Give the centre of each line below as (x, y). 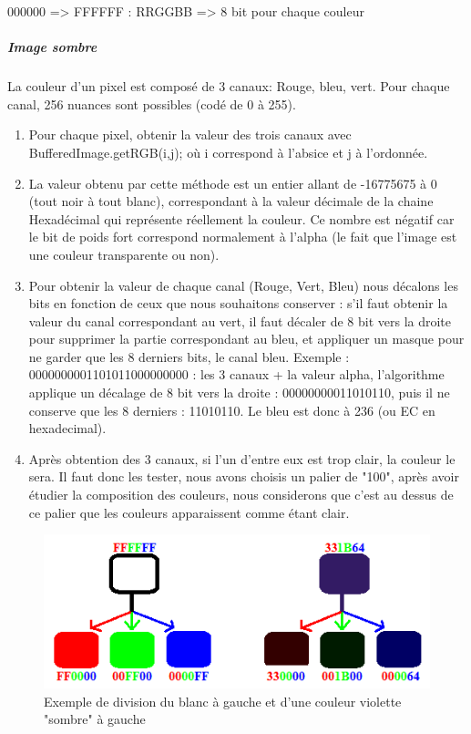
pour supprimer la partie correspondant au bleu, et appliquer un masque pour (246, 339)
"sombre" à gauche (95, 719)
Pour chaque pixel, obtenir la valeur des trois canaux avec (190, 134)
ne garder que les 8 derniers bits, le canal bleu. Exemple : (189, 356)
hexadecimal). (67, 428)
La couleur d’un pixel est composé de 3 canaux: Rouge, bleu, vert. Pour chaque (229, 86)
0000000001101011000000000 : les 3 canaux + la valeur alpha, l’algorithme (236, 374)
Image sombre (52, 47)
